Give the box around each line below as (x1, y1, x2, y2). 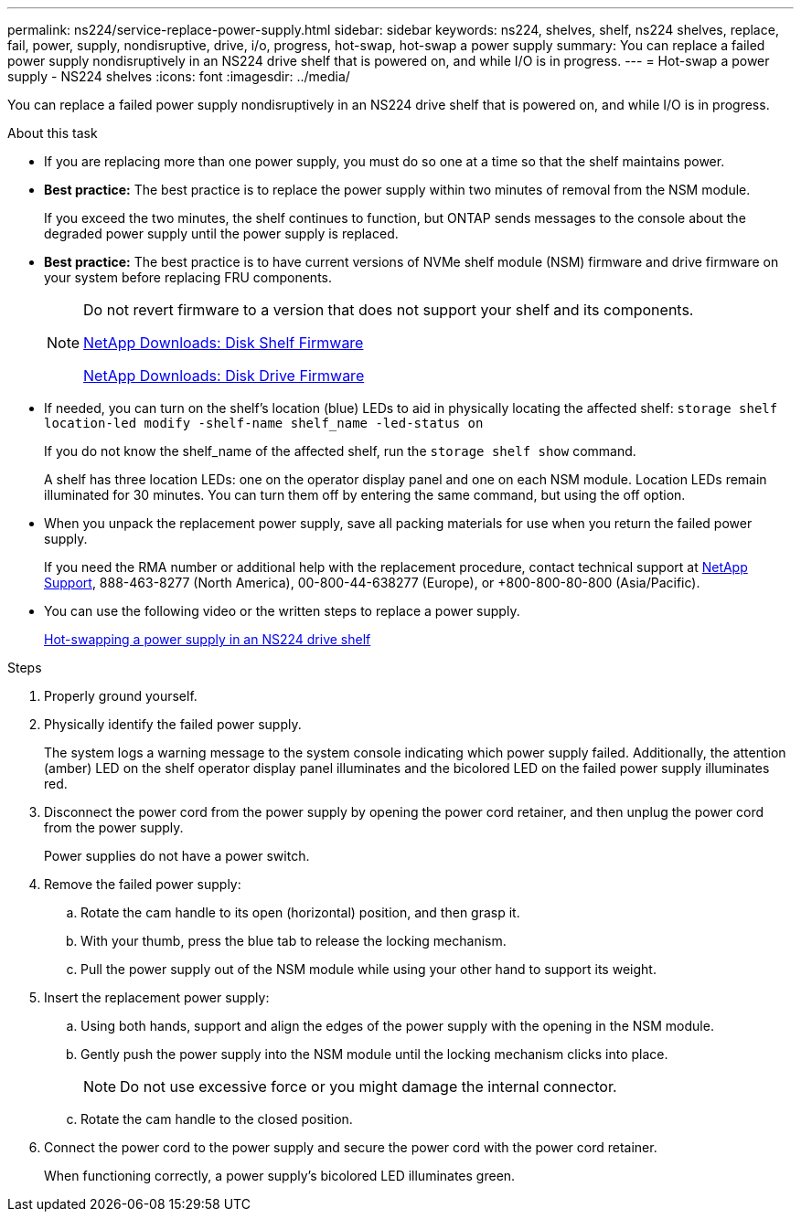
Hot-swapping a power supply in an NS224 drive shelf (44, 631, 371, 647)
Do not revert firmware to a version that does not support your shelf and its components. (83, 301, 694, 319)
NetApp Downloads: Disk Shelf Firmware (83, 334, 364, 352)
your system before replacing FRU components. (44, 270, 332, 285)
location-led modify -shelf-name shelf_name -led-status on (44, 416, 484, 430)
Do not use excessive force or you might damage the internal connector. (120, 1077, 617, 1096)
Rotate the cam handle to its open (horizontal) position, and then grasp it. (80, 905, 520, 920)
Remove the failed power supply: (44, 876, 241, 892)
